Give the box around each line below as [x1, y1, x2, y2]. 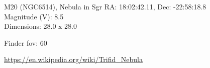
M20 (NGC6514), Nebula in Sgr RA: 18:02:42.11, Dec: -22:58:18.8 [4, 1, 206, 11]
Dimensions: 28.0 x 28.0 [4, 21, 77, 31]
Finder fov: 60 [4, 37, 47, 48]
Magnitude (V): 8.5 [4, 11, 64, 21]
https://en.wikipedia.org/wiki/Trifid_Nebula [4, 54, 143, 65]
